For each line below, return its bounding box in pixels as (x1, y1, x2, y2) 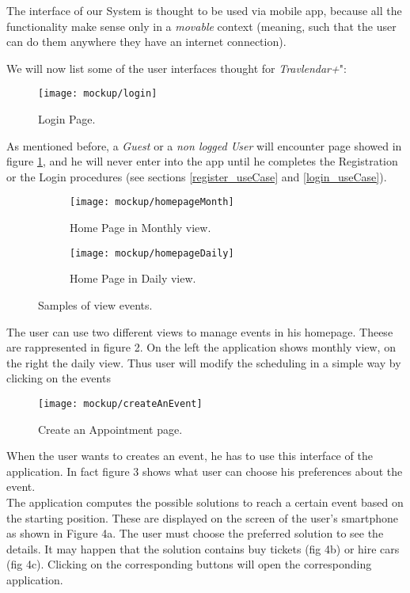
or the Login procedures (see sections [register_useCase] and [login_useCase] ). (6, 168, 387, 184)
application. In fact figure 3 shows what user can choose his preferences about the (6, 462, 403, 479)
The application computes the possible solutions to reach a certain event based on (6, 493, 404, 510)
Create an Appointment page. (38, 420, 183, 437)
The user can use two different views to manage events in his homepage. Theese (6, 323, 393, 340)
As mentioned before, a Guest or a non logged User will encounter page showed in (6, 137, 402, 154)
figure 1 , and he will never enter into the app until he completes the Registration (6, 153, 398, 169)
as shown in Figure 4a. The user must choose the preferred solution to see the (6, 525, 384, 542)
